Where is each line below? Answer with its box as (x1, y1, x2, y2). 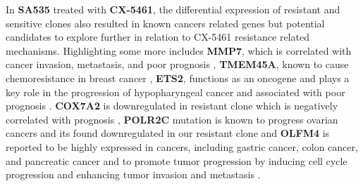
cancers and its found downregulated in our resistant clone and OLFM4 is (6, 126, 330, 140)
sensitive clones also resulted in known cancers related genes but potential (6, 15, 325, 30)
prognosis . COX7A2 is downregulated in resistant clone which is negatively (6, 98, 338, 113)
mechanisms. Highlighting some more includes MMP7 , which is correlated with (6, 43, 352, 58)
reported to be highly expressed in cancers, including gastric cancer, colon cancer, (6, 139, 358, 154)
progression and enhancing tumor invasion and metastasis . (6, 167, 261, 182)
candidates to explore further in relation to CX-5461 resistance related (6, 29, 309, 44)
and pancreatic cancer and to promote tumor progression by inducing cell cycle (6, 153, 347, 168)
